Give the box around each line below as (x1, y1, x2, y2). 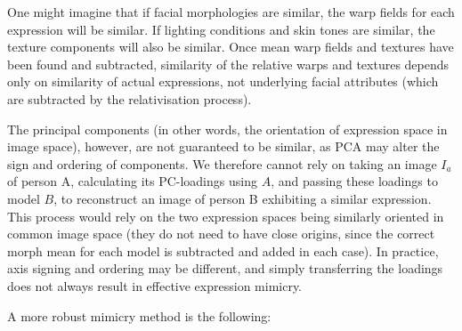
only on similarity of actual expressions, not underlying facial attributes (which (7, 72, 439, 91)
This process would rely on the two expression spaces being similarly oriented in (7, 206, 444, 225)
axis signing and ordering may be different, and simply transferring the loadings (7, 259, 443, 278)
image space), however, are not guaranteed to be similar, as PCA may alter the (7, 137, 440, 156)
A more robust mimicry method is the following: (7, 306, 272, 325)
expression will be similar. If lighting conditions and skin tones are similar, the (7, 20, 435, 38)
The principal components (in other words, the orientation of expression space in (7, 119, 448, 138)
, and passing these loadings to (271, 172, 438, 190)
